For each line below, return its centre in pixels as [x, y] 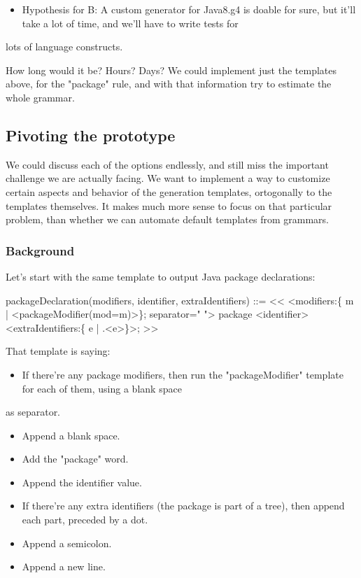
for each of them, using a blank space [102, 388]
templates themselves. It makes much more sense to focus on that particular [169, 205]
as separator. [33, 412]
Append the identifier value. [82, 482]
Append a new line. [64, 566]
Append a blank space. [71, 435]
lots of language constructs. [64, 47]
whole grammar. [40, 97]
